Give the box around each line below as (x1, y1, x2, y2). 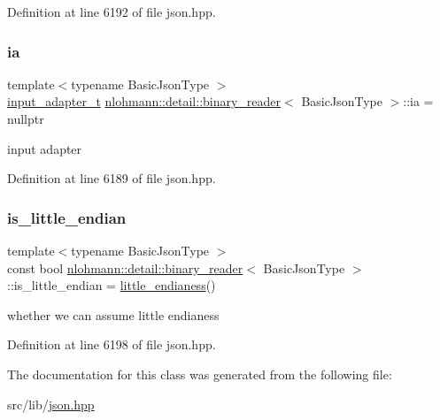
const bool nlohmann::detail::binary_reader (7, 258, 243, 277)
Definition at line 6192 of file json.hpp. (7, 3, 216, 20)
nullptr (7, 110, 44, 127)
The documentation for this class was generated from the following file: (7, 364, 392, 383)
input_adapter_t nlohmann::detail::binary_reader (7, 92, 282, 111)
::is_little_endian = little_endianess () (7, 276, 216, 294)
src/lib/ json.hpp (7, 394, 95, 413)
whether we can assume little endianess (7, 305, 220, 324)
